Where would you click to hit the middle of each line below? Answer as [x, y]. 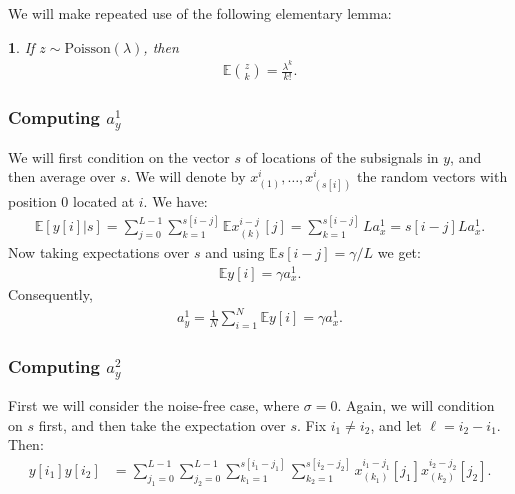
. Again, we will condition [416, 405]
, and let [396, 424]
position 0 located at [71, 201]
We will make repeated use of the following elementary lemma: [200, 13]
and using [235, 252]
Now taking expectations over [99, 252]
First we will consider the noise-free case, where [154, 405]
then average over [62, 176]
